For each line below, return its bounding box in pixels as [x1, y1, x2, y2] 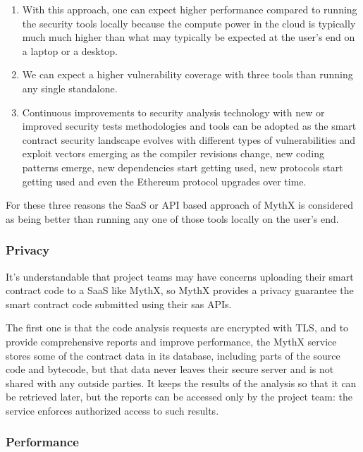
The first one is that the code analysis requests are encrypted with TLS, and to [6, 320, 349, 335]
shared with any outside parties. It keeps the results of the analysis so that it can [6, 375, 357, 390]
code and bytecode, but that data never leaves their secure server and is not [6, 362, 334, 377]
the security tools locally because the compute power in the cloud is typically [22, 16, 356, 30]
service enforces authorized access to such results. [6, 403, 219, 417]
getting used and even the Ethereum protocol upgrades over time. [22, 173, 307, 188]
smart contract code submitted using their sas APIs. [6, 296, 232, 311]
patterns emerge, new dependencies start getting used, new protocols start [22, 159, 343, 174]
